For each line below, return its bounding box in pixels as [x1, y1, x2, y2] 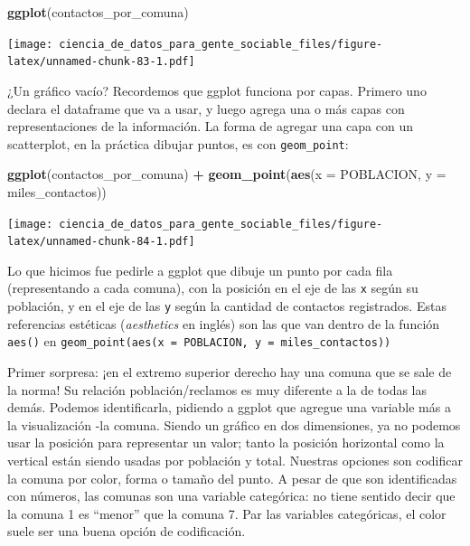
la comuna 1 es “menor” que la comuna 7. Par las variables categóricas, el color [7, 504, 446, 522]
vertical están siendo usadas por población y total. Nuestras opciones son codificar [7, 450, 463, 469]
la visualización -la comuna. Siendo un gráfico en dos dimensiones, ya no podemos [7, 415, 461, 434]
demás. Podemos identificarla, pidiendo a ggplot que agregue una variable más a [7, 398, 451, 417]
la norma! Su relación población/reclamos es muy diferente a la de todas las [7, 380, 428, 399]
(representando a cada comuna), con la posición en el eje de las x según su [7, 278, 418, 297]
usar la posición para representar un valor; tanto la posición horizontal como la [7, 433, 445, 452]
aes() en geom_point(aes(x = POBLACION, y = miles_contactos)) [7, 332, 391, 351]
